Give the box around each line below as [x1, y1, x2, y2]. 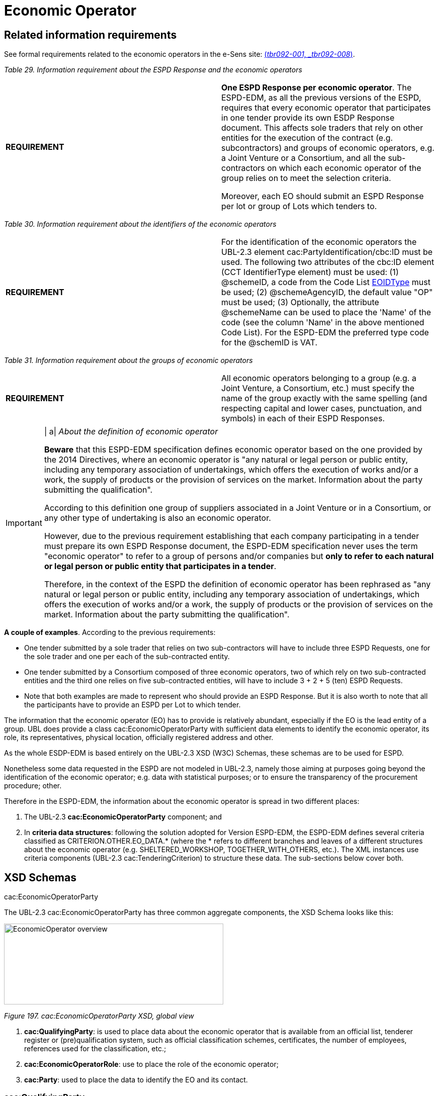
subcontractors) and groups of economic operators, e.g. [221, 143, 434, 153]
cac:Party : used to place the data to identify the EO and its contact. [24, 1075, 248, 1084]
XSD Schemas [4, 871, 76, 884]
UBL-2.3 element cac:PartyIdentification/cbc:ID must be [221, 247, 433, 257]
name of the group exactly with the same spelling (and [221, 393, 427, 404]
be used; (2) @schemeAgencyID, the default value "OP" [221, 287, 433, 298]
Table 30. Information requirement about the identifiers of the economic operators [4, 220, 277, 229]
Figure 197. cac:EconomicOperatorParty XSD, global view [4, 1012, 194, 1021]
